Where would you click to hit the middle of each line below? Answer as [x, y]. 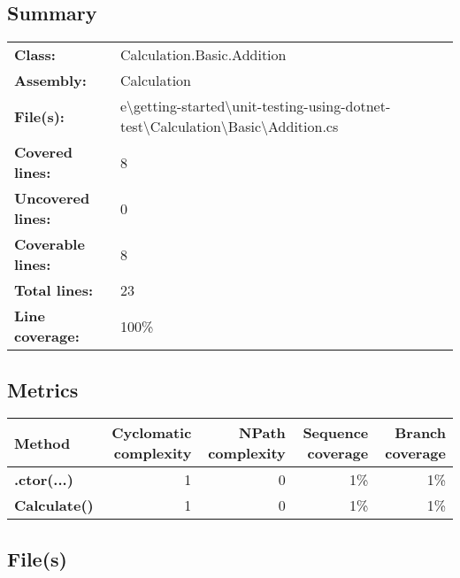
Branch [420, 433]
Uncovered [52, 198]
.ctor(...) [44, 480]
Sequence [336, 433]
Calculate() [54, 505]
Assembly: [50, 81]
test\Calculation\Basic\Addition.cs [230, 127]
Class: [35, 55]
